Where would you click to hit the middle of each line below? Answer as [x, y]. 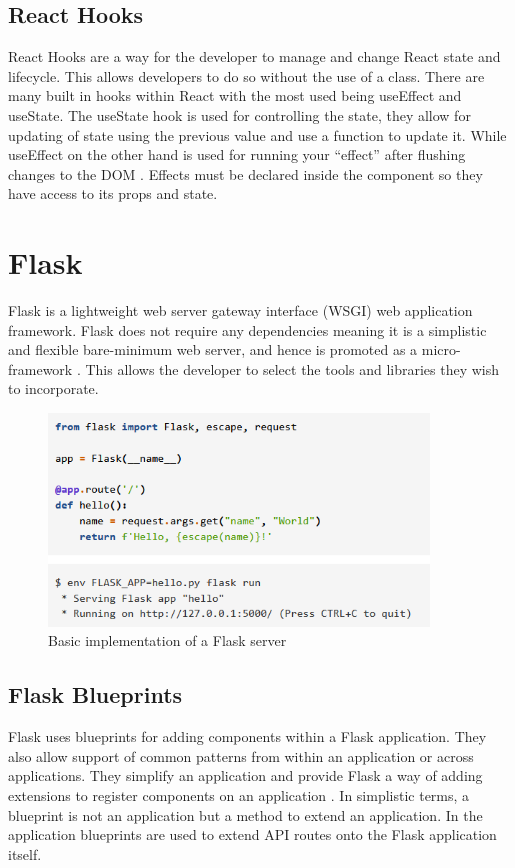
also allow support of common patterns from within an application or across [241, 755]
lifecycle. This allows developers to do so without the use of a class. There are [246, 75]
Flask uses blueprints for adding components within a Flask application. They [247, 736]
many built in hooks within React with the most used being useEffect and [235, 95]
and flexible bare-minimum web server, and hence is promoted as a [213, 349]
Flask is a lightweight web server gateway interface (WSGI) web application [240, 310]
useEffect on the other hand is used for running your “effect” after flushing [237, 154]
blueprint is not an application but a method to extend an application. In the [245, 814]
